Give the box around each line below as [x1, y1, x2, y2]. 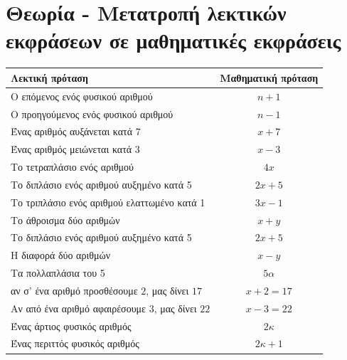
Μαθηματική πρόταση [220, 70, 319, 85]
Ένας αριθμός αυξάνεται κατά [11, 124, 133, 139]
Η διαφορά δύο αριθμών [11, 248, 110, 263]
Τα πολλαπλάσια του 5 [11, 265, 105, 280]
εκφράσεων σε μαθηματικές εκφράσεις [6, 26, 341, 55]
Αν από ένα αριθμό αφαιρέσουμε [11, 300, 146, 315]
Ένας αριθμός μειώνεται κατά [11, 142, 132, 157]
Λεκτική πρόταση [11, 70, 88, 85]
